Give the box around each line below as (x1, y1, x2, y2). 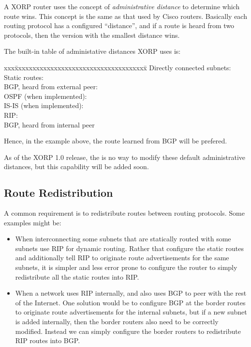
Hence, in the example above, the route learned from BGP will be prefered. (4, 136, 227, 146)
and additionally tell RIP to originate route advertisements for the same (15, 252, 229, 263)
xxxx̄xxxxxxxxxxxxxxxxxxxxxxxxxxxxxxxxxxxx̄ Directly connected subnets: (4, 62, 231, 72)
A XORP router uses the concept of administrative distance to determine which (4, 1, 240, 11)
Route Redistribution (4, 185, 113, 200)
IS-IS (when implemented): (4, 100, 84, 110)
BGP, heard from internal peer (4, 119, 95, 129)
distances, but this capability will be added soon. (4, 161, 149, 172)
